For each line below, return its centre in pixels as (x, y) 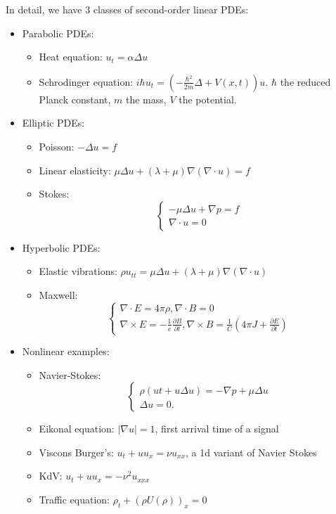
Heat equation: (71, 57)
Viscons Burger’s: (76, 452)
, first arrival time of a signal (217, 429)
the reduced (305, 81)
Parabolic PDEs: (58, 33)
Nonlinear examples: (66, 351)
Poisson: (57, 146)
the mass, (146, 99)
